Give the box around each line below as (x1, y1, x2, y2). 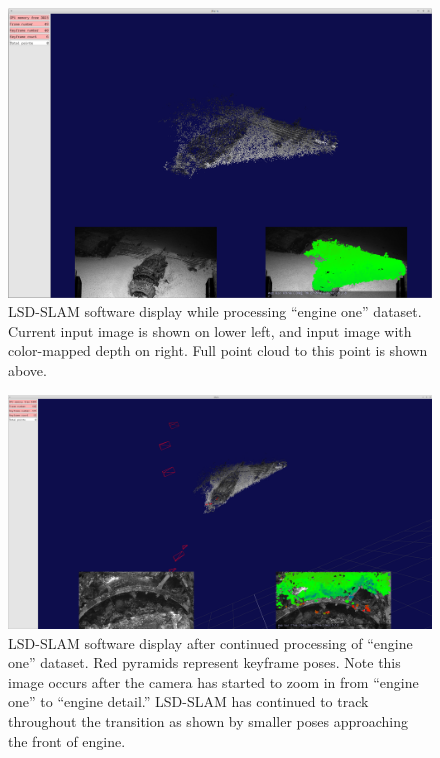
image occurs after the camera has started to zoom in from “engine (8, 671, 419, 692)
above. (8, 360, 47, 381)
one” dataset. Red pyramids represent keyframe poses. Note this (8, 652, 401, 673)
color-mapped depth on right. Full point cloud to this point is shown (8, 340, 428, 361)
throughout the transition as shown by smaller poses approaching (8, 711, 409, 731)
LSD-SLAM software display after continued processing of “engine (8, 632, 413, 653)
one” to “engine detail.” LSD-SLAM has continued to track (8, 691, 369, 712)
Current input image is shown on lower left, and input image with (8, 320, 412, 341)
